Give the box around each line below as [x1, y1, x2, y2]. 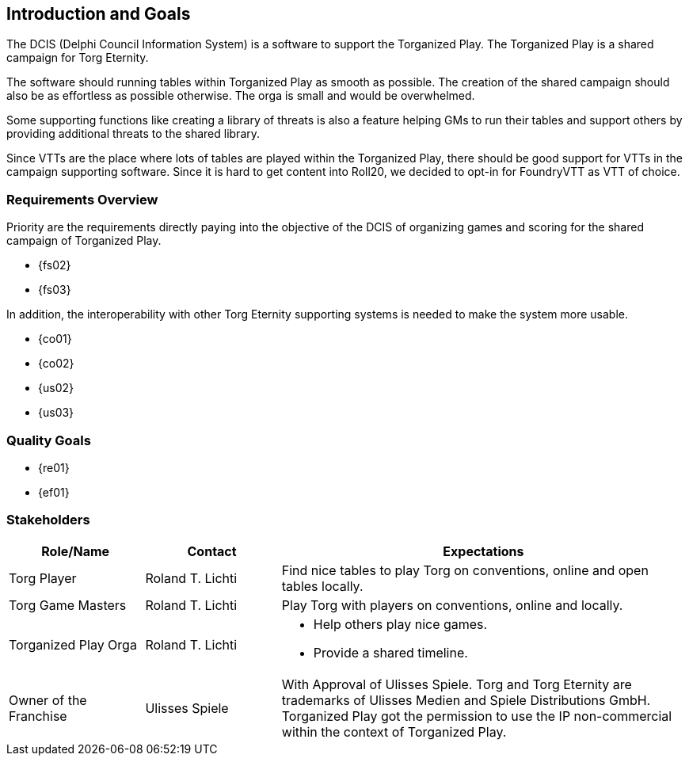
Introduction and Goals [6, 4, 191, 24]
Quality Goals [6, 432, 91, 448]
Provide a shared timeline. [313, 644, 468, 661]
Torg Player [9, 570, 77, 586]
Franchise [9, 707, 67, 724]
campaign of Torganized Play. [6, 234, 162, 248]
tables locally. [281, 577, 364, 594]
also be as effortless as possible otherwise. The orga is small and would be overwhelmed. [6, 89, 475, 103]
